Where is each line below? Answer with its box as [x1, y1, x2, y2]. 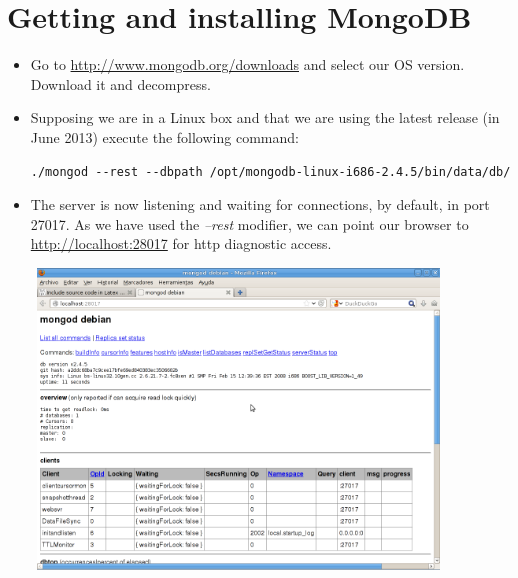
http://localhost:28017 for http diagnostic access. [30, 233, 332, 254]
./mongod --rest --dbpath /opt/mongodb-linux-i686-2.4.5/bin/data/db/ [30, 164, 511, 179]
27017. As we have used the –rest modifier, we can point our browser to [30, 213, 469, 234]
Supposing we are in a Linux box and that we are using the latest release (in [30, 107, 500, 128]
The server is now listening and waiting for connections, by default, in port [30, 194, 490, 215]
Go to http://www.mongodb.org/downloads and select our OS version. [30, 54, 465, 75]
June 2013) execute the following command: [30, 126, 299, 147]
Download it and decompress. [30, 73, 211, 94]
